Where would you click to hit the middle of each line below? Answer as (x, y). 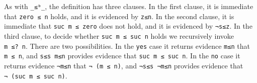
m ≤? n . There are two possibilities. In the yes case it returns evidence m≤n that (127, 46)
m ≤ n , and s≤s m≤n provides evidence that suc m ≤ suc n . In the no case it (122, 56)
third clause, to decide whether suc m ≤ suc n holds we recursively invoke (119, 35)
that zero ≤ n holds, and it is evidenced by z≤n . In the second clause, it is (119, 16)
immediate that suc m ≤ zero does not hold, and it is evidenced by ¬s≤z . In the (128, 26)
